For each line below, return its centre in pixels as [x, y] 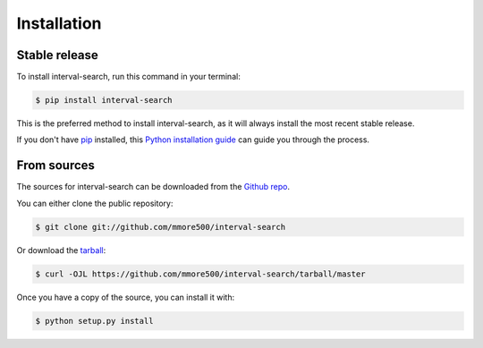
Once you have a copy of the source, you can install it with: [126, 297]
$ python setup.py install [94, 321]
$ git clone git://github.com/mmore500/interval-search [161, 227]
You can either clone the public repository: [95, 203]
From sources [56, 166]
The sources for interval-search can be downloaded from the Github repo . [153, 187]
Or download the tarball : [61, 250]
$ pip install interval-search [104, 100]
